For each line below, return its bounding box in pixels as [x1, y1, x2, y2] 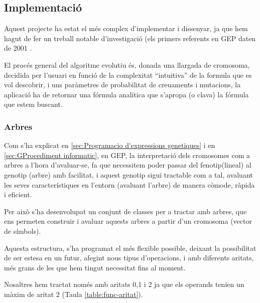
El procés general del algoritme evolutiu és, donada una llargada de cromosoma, [4, 59, 250, 70]
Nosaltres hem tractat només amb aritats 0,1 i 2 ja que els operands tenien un [4, 279, 244, 289]
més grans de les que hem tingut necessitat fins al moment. [4, 262, 186, 272]
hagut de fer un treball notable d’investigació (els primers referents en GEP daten [4, 33, 256, 43]
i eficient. [4, 189, 32, 200]
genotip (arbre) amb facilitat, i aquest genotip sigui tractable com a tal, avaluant [4, 169, 253, 180]
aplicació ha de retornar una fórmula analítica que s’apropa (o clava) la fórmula [4, 89, 249, 99]
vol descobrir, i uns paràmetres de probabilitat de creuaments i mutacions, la [4, 79, 241, 90]
